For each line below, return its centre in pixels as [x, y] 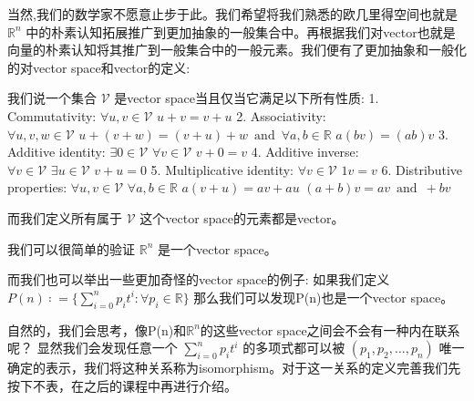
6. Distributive [422, 169]
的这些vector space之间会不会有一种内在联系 [330, 329]
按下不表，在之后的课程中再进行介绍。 [122, 385]
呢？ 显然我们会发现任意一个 [93, 348]
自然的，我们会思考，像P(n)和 [97, 329]
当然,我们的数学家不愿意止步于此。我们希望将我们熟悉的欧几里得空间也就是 [232, 14]
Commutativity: [52, 115]
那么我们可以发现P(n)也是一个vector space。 [324, 297]
